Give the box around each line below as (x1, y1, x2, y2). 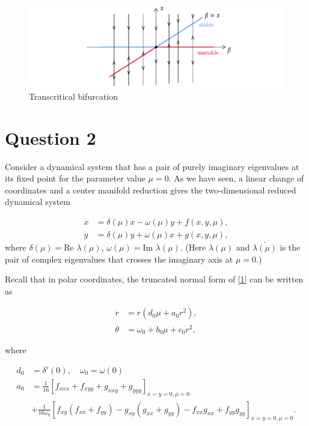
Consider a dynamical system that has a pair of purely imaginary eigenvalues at (5, 160, 299, 172)
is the (280, 241, 301, 254)
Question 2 (5, 125, 96, 150)
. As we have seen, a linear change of (168, 172, 304, 184)
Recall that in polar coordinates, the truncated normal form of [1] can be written (5, 273, 304, 285)
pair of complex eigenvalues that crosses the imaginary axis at (5, 252, 233, 265)
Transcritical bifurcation (29, 90, 118, 102)
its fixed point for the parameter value (5, 172, 145, 184)
